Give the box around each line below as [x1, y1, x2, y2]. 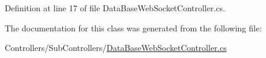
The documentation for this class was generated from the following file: [5, 21, 262, 34]
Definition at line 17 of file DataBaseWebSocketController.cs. [5, 2, 225, 14]
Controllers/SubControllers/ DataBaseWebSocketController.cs [5, 41, 227, 54]
